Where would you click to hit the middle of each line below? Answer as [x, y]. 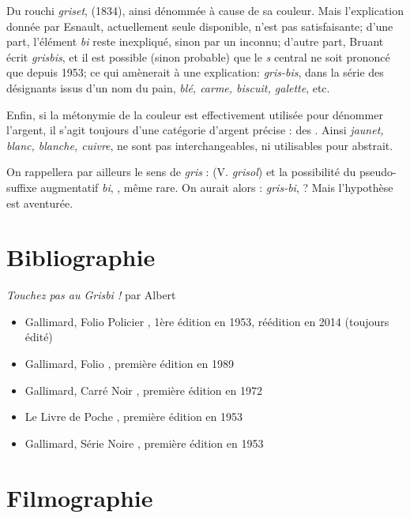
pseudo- [378, 172]
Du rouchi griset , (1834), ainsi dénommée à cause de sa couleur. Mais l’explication [205, 10]
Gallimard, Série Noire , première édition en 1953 [144, 443]
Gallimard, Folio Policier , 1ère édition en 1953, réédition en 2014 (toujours [207, 321]
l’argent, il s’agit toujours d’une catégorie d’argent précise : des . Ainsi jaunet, [195, 130]
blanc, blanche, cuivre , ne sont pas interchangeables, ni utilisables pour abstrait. [200, 145]
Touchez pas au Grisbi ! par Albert [91, 295]
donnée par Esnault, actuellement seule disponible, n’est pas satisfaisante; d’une [200, 26]
